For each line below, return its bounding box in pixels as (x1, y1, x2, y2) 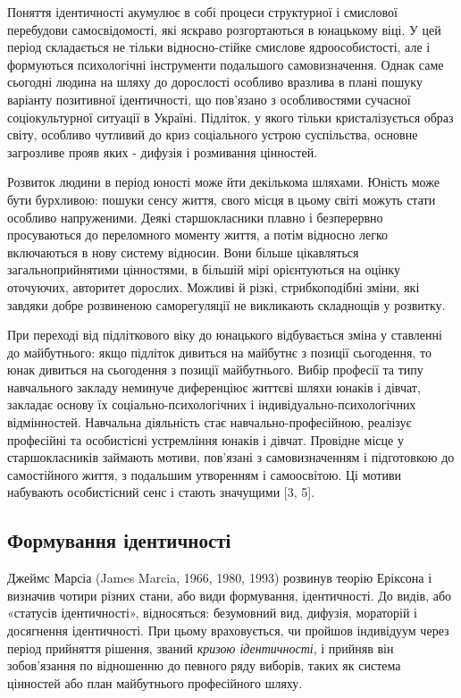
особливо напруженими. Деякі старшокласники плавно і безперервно (7, 207, 383, 226)
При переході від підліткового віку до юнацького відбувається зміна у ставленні (7, 325, 442, 344)
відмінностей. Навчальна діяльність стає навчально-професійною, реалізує (7, 413, 412, 432)
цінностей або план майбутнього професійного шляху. (7, 673, 303, 692)
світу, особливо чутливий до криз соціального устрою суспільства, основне (7, 125, 418, 144)
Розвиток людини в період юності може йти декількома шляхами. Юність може (7, 172, 440, 191)
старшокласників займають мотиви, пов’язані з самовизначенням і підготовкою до (7, 448, 455, 467)
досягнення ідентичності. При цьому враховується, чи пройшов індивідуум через (7, 621, 449, 640)
